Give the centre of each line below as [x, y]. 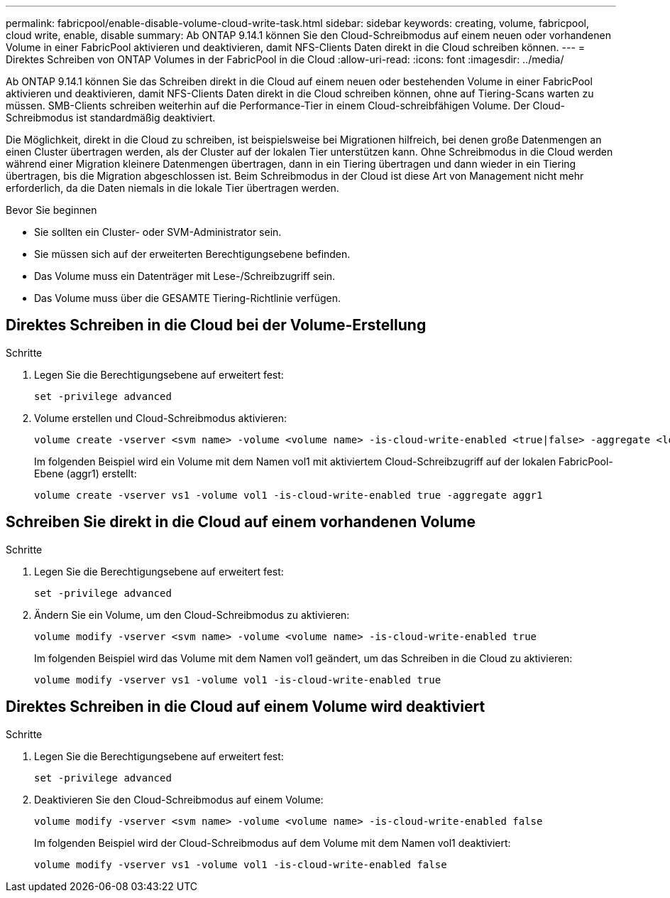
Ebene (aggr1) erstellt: [86, 473]
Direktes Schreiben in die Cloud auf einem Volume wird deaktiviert [246, 707]
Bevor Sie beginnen [51, 210]
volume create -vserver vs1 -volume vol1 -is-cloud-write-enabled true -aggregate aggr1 [289, 495]
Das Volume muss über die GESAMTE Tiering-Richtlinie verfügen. [187, 298]
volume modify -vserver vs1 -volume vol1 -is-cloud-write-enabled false [241, 864]
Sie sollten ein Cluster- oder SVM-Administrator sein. [158, 232]
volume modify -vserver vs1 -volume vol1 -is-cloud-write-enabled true [238, 680]
